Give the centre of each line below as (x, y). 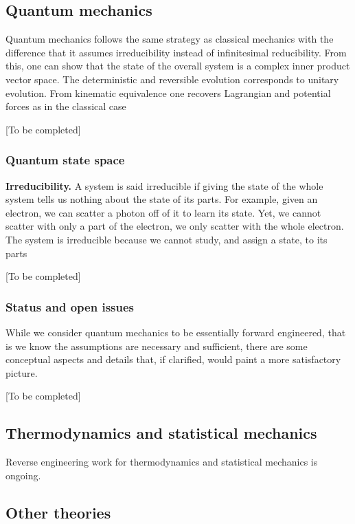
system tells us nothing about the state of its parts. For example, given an (162, 199)
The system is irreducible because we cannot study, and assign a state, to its (167, 239)
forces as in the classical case (66, 106)
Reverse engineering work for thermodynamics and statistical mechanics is (162, 462)
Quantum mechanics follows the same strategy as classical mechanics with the (170, 39)
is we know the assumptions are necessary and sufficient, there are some (157, 346)
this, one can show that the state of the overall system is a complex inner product (178, 66)
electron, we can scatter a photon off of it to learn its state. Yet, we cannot (163, 212)
